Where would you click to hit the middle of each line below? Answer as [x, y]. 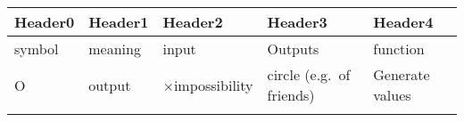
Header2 [193, 22]
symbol [37, 49]
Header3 [297, 22]
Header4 [403, 22]
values [392, 95]
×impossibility [208, 85]
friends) [291, 95]
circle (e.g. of [309, 74]
